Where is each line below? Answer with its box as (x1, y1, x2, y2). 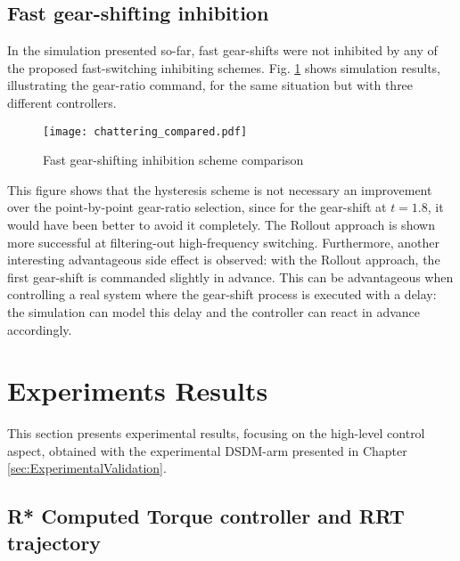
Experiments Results (7, 372, 268, 409)
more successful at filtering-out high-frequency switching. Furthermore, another (7, 232, 439, 251)
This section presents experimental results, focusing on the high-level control (7, 424, 425, 443)
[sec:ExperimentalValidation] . (7, 459, 167, 477)
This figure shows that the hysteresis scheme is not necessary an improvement (7, 180, 432, 199)
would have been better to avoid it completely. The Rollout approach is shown (7, 215, 435, 234)
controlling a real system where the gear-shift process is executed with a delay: (7, 285, 437, 304)
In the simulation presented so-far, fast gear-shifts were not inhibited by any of (7, 41, 438, 60)
